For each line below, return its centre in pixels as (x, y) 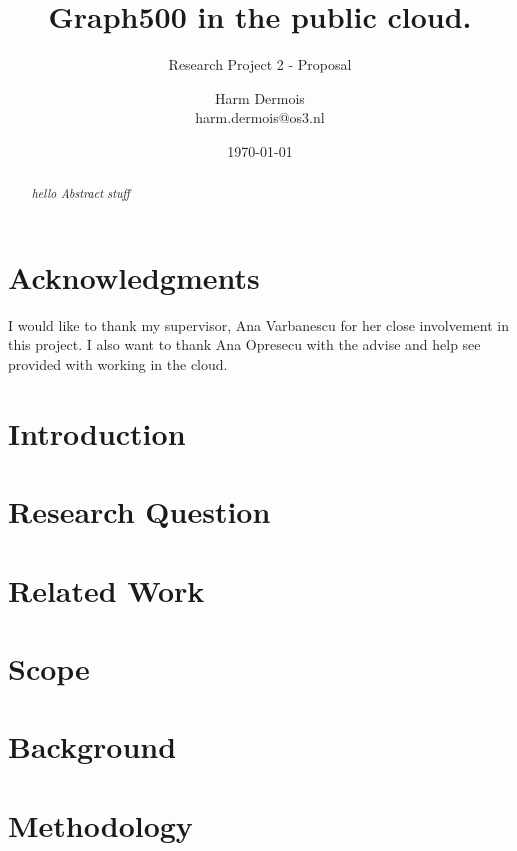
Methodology (100, 824)
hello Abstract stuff (80, 193)
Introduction (97, 432)
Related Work (106, 589)
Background (92, 746)
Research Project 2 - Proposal (260, 64)
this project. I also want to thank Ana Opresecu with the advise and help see (244, 344)
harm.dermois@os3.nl (260, 117)
